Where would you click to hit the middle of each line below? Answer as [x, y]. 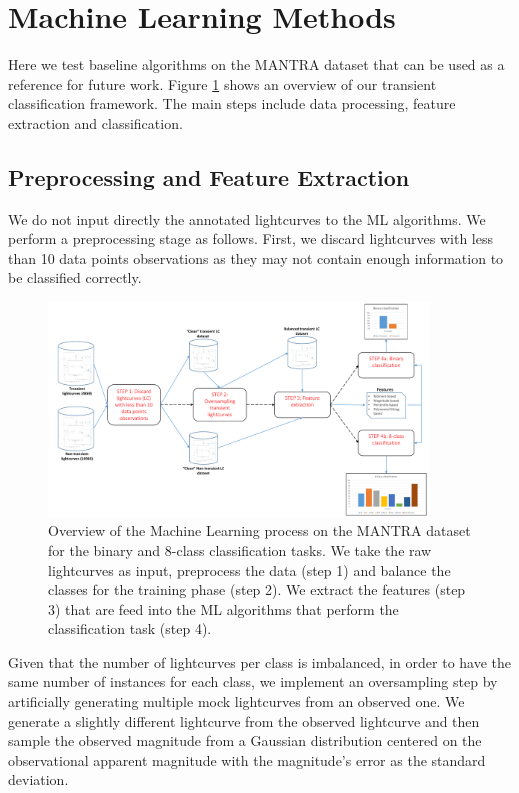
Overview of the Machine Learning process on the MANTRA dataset [259, 530]
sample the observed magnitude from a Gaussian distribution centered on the [245, 740]
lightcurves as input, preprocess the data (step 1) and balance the [249, 569]
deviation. [38, 779]
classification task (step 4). [130, 628]
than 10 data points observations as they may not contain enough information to [256, 257]
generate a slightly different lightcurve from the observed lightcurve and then [244, 720]
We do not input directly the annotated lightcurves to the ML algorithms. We [247, 218]
